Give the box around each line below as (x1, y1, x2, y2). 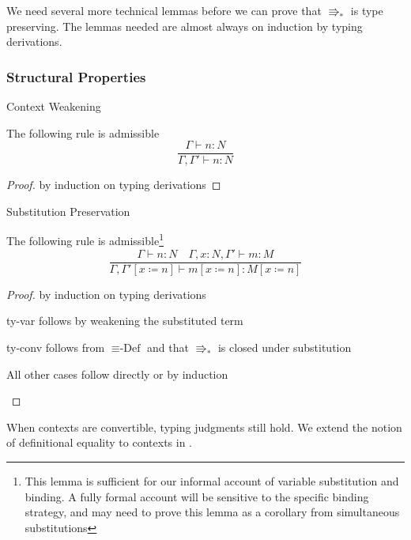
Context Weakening (6, 98, 101, 114)
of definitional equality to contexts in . (6, 434, 192, 451)
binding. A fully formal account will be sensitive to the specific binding (25, 488, 369, 504)
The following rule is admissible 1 (6, 230, 164, 249)
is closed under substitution (217, 338, 352, 355)
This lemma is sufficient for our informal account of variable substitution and (25, 472, 399, 489)
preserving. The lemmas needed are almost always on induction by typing (6, 17, 363, 34)
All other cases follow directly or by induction (6, 365, 228, 382)
